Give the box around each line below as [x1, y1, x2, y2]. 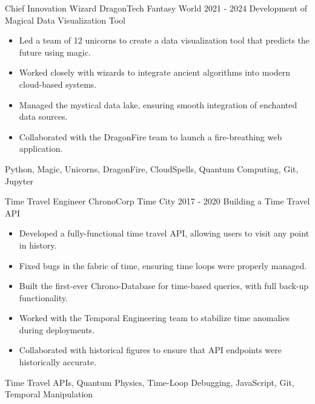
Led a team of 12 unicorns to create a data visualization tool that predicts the [19, 34, 310, 47]
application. [19, 142, 63, 155]
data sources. [19, 110, 68, 123]
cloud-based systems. [19, 77, 97, 90]
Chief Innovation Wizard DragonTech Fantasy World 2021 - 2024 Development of [5, 2, 308, 14]
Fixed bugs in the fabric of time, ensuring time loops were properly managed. [19, 259, 307, 272]
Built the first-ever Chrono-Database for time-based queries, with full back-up [19, 279, 309, 292]
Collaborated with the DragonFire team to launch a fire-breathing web [19, 130, 282, 143]
